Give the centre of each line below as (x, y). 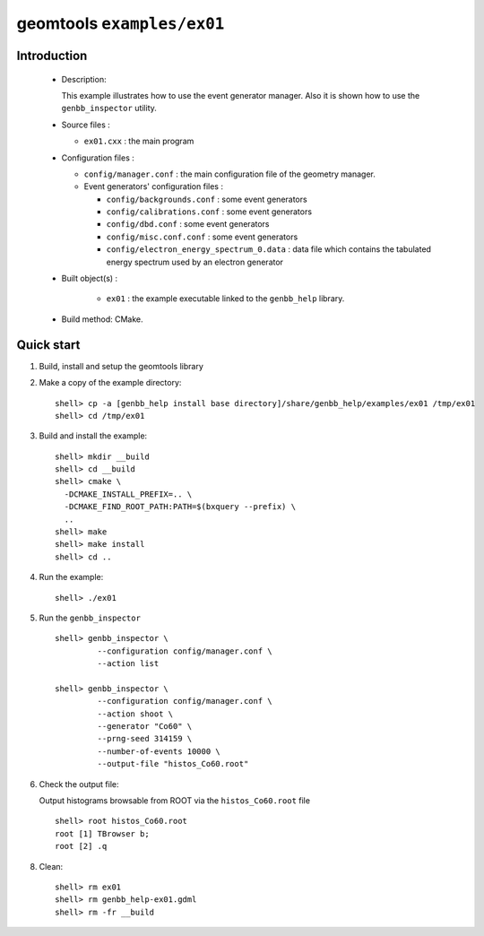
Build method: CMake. (102, 319)
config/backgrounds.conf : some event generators (207, 199)
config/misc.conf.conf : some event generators (202, 237)
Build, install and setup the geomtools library (121, 366)
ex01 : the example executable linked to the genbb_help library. (225, 299)
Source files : (86, 125)
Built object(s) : (90, 279)
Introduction (52, 55)
